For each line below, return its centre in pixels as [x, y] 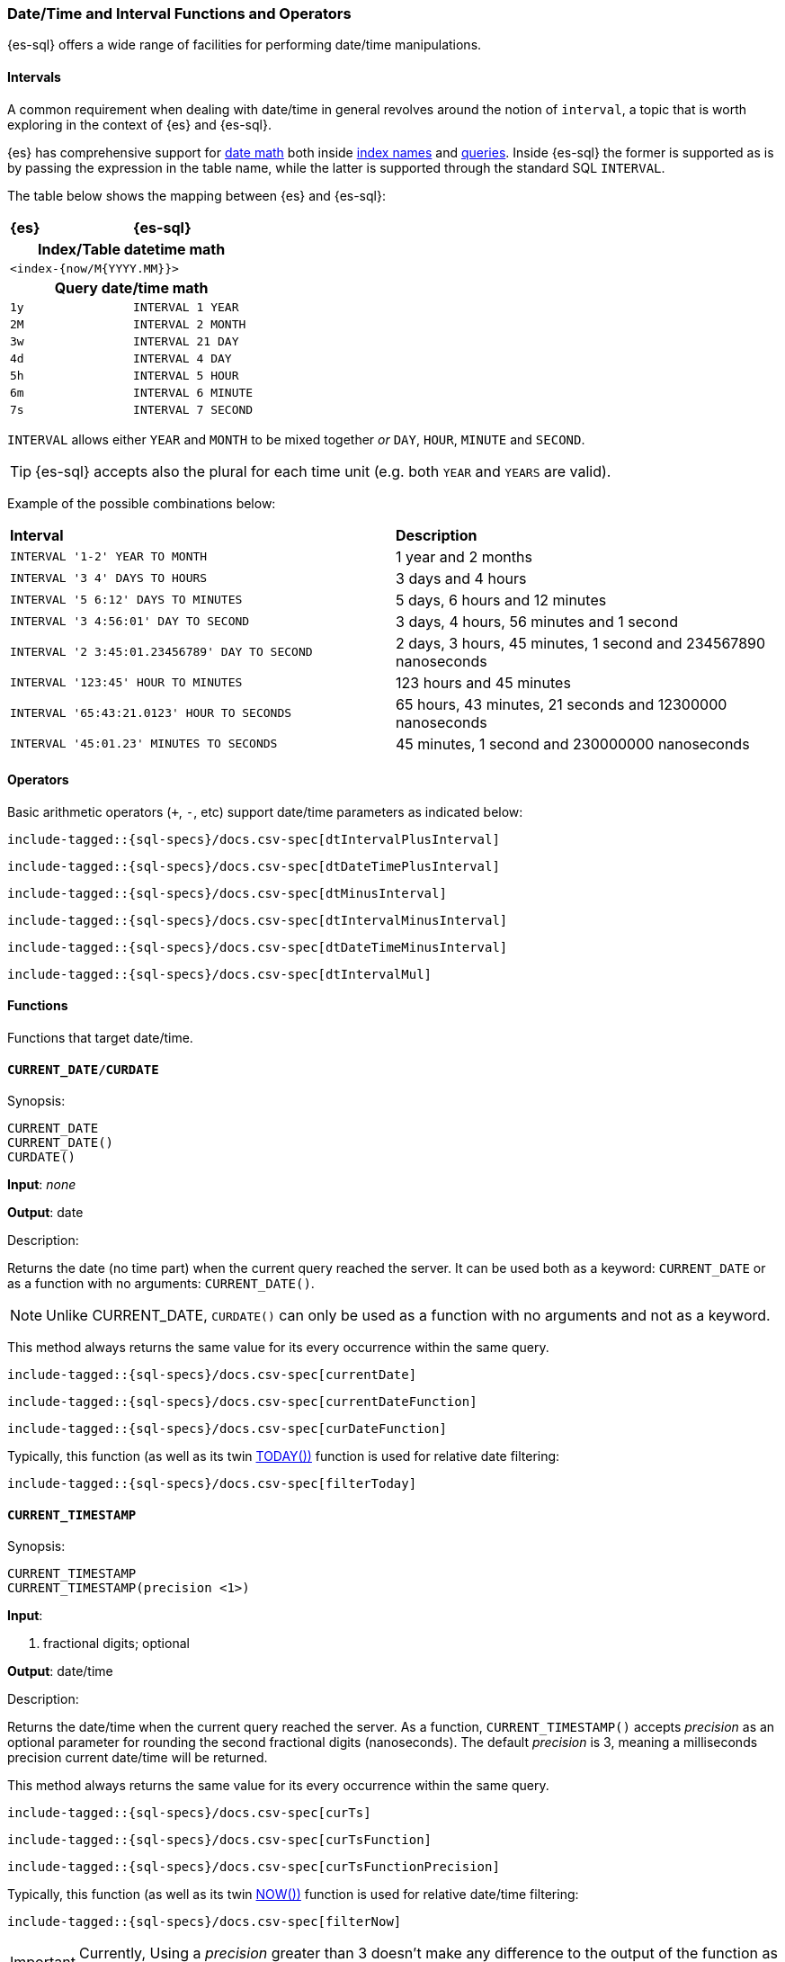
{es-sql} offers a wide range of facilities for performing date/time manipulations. [245, 45]
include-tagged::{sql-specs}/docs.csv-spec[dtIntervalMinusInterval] [258, 920]
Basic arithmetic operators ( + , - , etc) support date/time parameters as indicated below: [265, 811]
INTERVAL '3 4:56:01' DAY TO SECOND [130, 622]
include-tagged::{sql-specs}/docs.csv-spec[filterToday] [212, 1484]
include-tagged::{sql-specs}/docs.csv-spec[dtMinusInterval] [227, 893]
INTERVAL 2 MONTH [190, 324]
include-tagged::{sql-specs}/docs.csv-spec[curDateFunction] [227, 1429]
